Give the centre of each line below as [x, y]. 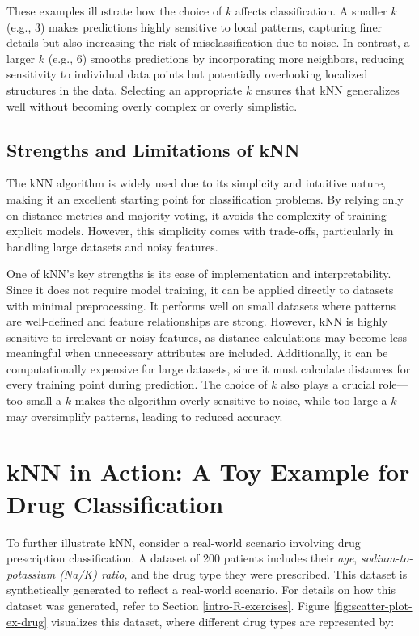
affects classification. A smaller [311, 11]
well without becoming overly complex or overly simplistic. [152, 105]
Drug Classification [115, 503]
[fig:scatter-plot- [373, 605]
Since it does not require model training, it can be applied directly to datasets [200, 289]
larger [21, 58]
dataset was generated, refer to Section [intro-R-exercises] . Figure [168, 605]
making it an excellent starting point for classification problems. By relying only [205, 198]
